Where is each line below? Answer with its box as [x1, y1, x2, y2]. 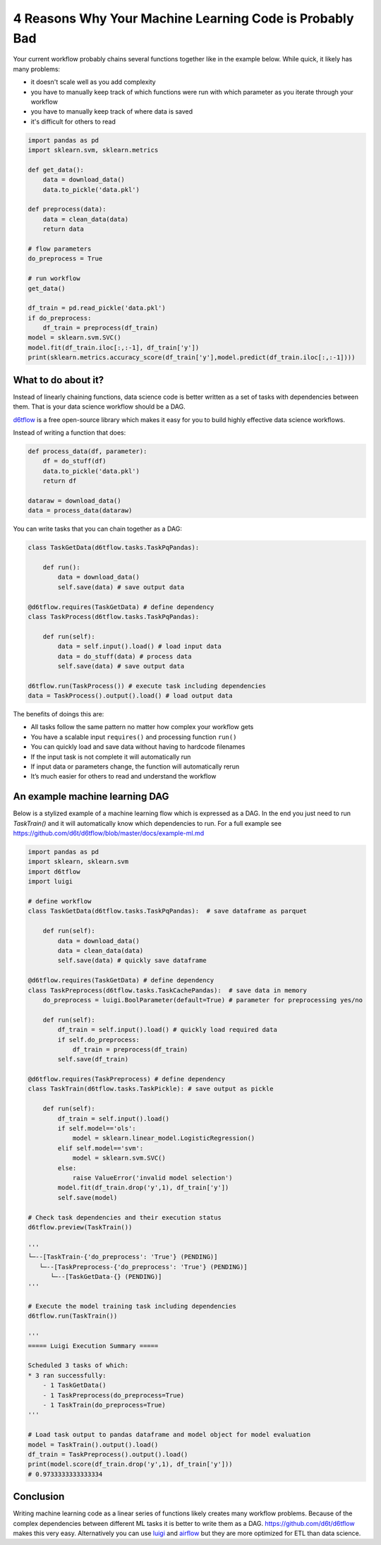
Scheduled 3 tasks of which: [28, 1361, 129, 1369]
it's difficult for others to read [30, 117, 116, 126]
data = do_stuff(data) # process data [57, 652, 192, 660]
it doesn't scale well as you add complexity [30, 78, 156, 86]
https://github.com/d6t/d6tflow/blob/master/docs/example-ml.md [13, 829, 205, 838]
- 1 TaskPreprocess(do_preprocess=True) [42, 1391, 185, 1399]
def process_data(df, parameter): [28, 447, 147, 455]
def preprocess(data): [28, 205, 107, 213]
